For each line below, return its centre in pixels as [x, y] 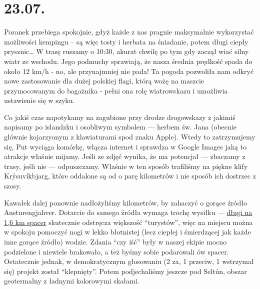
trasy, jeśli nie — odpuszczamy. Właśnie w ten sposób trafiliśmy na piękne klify [126, 166]
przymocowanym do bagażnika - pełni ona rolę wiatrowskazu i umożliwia [116, 90]
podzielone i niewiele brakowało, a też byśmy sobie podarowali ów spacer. [116, 251]
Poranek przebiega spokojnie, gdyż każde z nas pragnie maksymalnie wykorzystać [129, 32]
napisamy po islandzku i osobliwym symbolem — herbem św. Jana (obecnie [120, 127]
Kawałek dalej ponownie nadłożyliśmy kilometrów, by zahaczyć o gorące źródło [125, 202]
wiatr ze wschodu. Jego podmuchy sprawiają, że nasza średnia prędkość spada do [128, 61]
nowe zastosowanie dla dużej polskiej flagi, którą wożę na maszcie [104, 81]
